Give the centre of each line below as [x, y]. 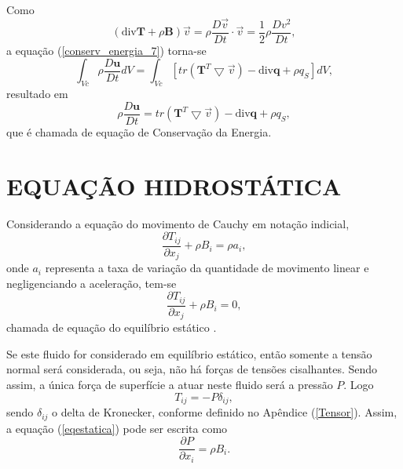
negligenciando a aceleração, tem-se [92, 283]
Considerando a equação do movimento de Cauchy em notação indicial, [178, 223]
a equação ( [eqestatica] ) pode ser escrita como [117, 428]
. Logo [359, 385]
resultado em [37, 94]
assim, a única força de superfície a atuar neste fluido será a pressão [170, 385]
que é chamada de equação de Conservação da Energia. [139, 131]
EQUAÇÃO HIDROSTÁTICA [174, 185]
